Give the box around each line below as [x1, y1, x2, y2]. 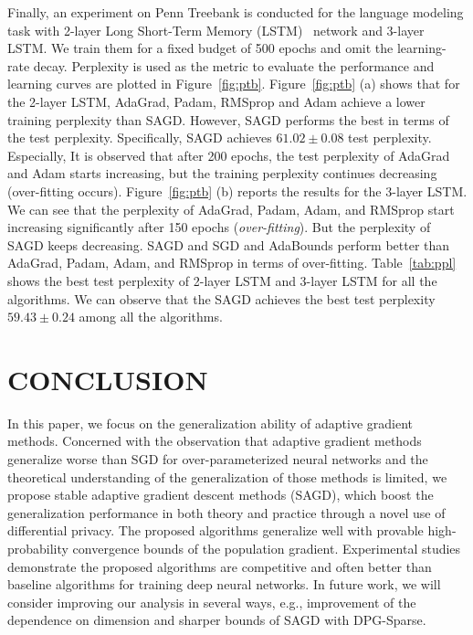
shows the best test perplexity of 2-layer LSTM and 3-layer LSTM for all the [7, 270, 437, 290]
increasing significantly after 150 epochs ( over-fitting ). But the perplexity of [7, 217, 431, 237]
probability [7, 538, 68, 557]
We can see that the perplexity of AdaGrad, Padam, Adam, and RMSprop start [7, 199, 455, 218]
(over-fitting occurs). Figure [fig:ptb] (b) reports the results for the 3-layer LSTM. [7, 181, 468, 200]
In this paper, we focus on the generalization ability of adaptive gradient [7, 413, 414, 432]
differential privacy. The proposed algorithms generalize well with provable [7, 521, 424, 540]
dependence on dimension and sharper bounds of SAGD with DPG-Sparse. [7, 610, 426, 630]
